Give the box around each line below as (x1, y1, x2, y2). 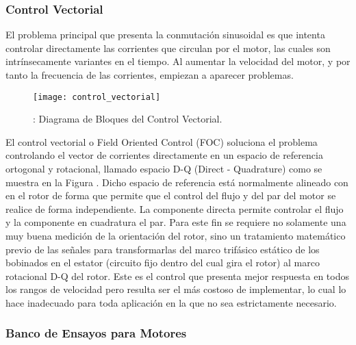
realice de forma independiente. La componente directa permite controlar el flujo (5, 201, 344, 216)
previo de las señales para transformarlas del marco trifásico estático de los (5, 242, 320, 256)
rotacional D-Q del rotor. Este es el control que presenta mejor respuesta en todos (5, 268, 349, 283)
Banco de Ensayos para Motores (5, 324, 187, 342)
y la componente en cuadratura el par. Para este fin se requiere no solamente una (5, 215, 346, 229)
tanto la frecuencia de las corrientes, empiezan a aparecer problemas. (5, 68, 294, 81)
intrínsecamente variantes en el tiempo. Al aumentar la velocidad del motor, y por (5, 54, 351, 68)
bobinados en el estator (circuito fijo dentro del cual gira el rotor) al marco (5, 255, 320, 270)
